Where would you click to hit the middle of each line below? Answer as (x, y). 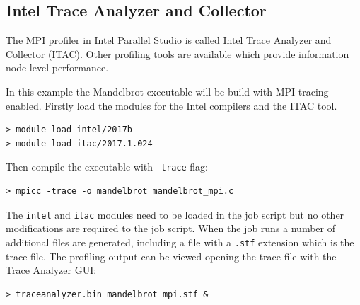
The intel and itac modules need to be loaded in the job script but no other (175, 214)
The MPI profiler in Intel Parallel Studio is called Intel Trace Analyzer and (169, 40)
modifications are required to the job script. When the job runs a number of (171, 228)
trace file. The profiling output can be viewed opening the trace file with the (171, 256)
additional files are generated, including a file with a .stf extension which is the (180, 242)
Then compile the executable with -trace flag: (107, 167)
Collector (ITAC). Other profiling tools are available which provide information (178, 53)
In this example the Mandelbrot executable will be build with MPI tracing (167, 91)
